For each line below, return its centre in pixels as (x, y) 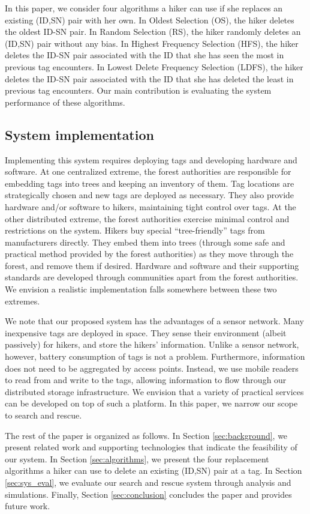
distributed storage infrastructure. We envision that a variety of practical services (154, 391)
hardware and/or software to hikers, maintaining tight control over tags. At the (151, 206)
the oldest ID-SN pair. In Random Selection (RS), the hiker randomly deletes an (153, 32)
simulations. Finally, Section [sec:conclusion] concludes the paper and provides (148, 494)
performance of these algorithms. (65, 102)
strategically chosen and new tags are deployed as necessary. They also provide (150, 195)
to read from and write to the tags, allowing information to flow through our (146, 380)
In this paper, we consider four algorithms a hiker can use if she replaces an (144, 8)
